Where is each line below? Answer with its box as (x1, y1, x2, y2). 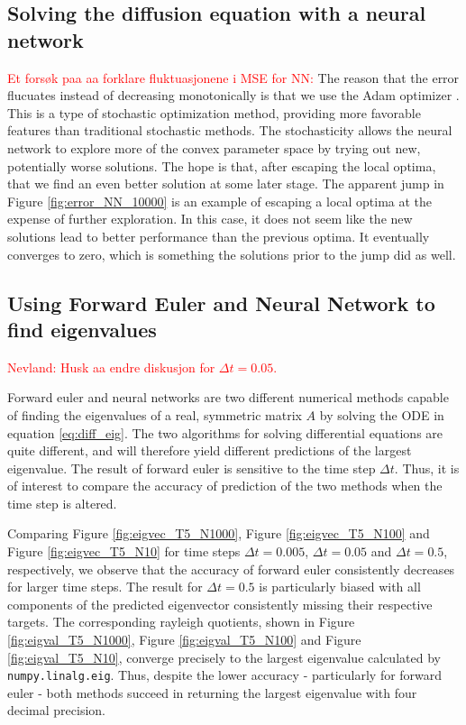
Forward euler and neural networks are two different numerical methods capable (7, 388, 449, 407)
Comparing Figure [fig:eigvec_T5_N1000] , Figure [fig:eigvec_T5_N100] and (7, 524, 430, 543)
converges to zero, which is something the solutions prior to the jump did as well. (7, 244, 456, 263)
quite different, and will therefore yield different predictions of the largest (7, 441, 412, 460)
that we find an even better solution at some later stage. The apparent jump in (7, 174, 444, 193)
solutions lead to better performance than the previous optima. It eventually (7, 226, 430, 245)
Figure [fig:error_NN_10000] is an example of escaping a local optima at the (7, 191, 433, 210)
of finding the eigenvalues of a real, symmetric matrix (7, 405, 302, 424)
